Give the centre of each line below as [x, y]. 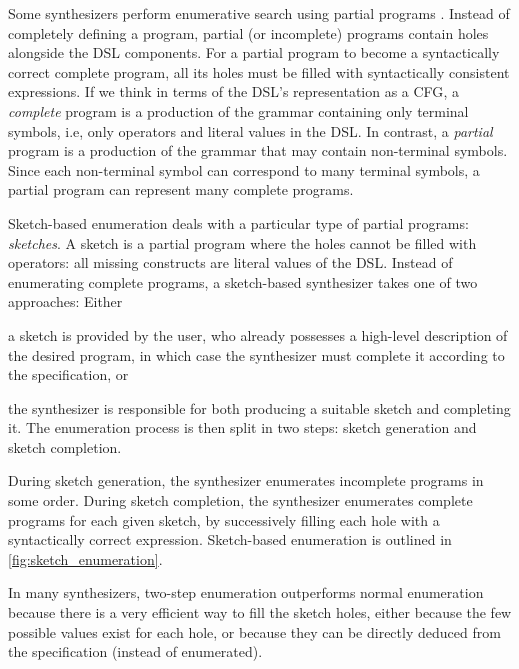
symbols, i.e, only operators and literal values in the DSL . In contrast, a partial [250, 130]
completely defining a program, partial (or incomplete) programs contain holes [248, 32]
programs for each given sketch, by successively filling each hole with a [224, 519]
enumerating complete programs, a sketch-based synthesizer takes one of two [243, 281]
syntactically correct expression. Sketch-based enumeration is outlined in [230, 539]
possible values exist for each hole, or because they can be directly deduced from [254, 631]
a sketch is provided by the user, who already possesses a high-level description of [258, 334]
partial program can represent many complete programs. [181, 189]
